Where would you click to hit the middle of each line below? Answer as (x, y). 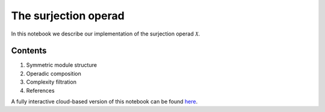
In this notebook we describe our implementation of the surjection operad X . (106, 34)
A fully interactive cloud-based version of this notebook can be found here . (104, 102)
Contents (29, 51)
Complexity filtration (51, 82)
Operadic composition (54, 73)
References (40, 90)
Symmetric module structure (62, 65)
